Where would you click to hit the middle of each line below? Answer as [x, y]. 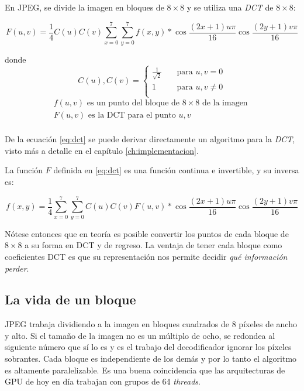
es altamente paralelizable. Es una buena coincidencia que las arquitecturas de [145, 370]
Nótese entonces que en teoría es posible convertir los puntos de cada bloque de [147, 233]
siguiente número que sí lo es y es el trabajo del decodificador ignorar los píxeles [148, 347]
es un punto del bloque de [133, 103]
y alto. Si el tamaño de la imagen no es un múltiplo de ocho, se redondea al [140, 335]
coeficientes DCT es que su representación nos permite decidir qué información [146, 256]
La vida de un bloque [70, 299]
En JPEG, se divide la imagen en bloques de [84, 7]
